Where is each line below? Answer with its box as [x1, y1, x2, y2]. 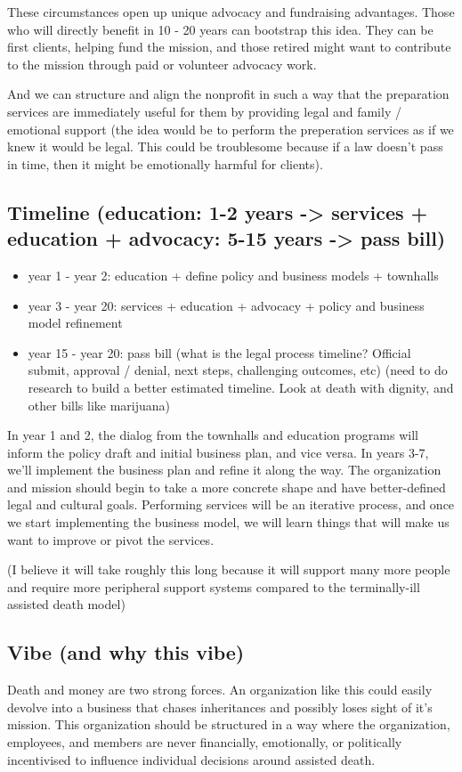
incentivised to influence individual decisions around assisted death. [7, 750, 376, 768]
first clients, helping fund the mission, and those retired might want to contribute [7, 37, 451, 56]
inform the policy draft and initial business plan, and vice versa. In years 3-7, [7, 443, 429, 461]
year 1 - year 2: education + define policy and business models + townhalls [28, 265, 439, 284]
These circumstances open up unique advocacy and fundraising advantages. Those [7, 3, 455, 20]
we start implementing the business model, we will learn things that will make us [7, 513, 450, 532]
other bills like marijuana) [28, 395, 171, 414]
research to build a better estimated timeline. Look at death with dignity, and [28, 378, 454, 396]
